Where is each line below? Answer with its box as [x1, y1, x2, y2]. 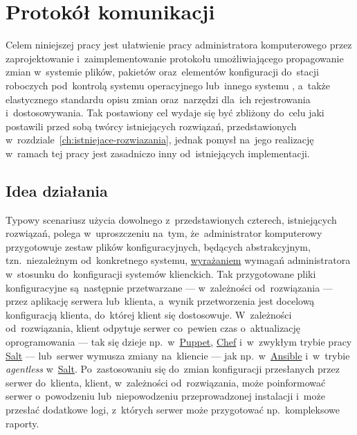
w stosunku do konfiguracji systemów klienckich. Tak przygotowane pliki [6, 267, 316, 281]
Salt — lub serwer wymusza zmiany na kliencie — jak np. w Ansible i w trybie [6, 348, 350, 362]
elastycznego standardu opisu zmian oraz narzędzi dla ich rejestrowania [6, 91, 311, 106]
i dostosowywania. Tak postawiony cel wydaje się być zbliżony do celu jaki [6, 105, 324, 120]
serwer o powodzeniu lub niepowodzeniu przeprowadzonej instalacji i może [6, 389, 325, 403]
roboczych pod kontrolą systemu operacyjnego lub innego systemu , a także [6, 78, 331, 92]
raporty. [6, 416, 39, 430]
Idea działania [6, 179, 108, 201]
